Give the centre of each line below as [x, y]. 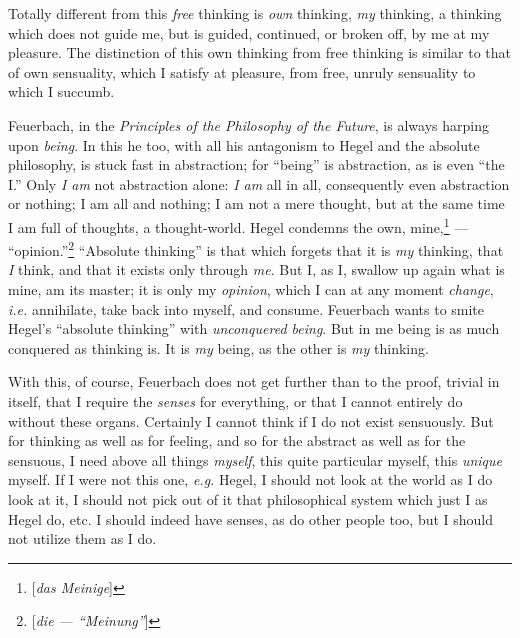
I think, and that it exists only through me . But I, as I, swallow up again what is [256, 269]
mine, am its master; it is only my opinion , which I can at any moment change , [251, 289]
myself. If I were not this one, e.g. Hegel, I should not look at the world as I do [250, 479]
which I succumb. [61, 91]
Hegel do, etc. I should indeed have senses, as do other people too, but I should [251, 518]
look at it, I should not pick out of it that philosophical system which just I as [248, 498]
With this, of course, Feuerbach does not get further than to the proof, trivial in [254, 381]
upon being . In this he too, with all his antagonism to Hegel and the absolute [244, 144]
